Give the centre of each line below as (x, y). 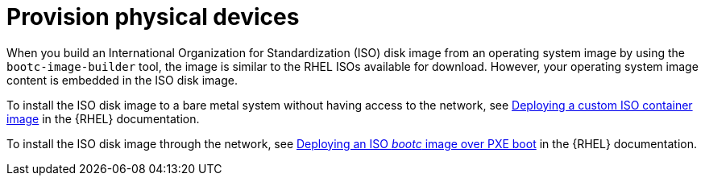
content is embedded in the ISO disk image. (122, 80)
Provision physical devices (153, 17)
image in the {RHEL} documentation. (103, 118)
